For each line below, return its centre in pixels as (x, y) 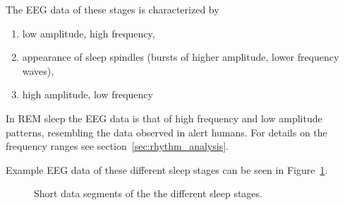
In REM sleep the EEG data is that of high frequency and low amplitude (164, 118)
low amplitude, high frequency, (89, 33)
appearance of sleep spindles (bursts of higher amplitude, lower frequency (181, 57)
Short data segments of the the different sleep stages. (148, 193)
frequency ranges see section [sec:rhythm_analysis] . (117, 146)
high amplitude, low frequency (87, 94)
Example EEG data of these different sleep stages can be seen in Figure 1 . (167, 169)
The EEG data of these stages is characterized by (113, 9)
